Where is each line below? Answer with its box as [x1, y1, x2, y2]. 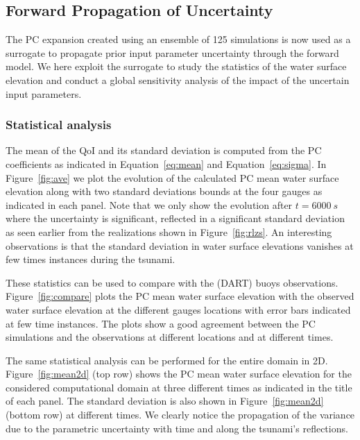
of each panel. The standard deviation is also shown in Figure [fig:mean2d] [6, 394, 324, 408]
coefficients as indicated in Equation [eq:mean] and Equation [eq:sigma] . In [6, 156, 327, 171]
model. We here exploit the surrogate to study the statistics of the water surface [6, 59, 347, 74]
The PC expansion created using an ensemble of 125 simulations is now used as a [6, 32, 351, 46]
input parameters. [6, 86, 82, 101]
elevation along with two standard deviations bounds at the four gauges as [6, 184, 323, 198]
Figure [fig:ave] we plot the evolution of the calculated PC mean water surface [6, 170, 339, 185]
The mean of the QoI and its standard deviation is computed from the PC [6, 143, 322, 158]
